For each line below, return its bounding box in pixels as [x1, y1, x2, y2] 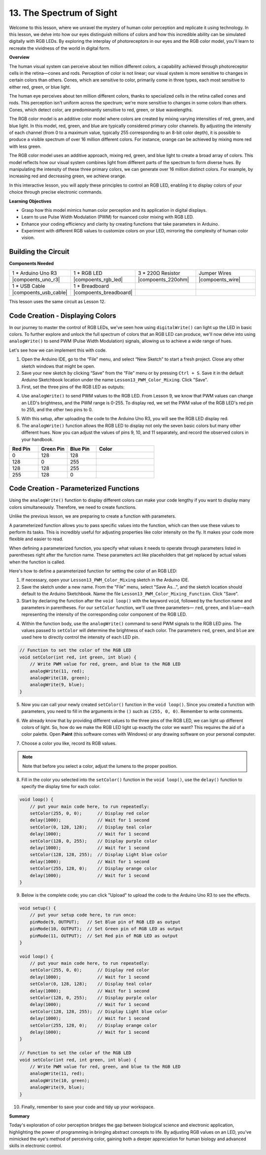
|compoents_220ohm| [138, 276, 189, 283]
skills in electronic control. [9, 1143, 63, 1149]
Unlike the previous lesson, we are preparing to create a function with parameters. [9, 513, 176, 519]
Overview [9, 54, 30, 60]
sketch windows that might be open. [21, 363, 96, 369]
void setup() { [19, 905, 56, 911]
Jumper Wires [199, 269, 232, 276]
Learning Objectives [9, 198, 52, 204]
